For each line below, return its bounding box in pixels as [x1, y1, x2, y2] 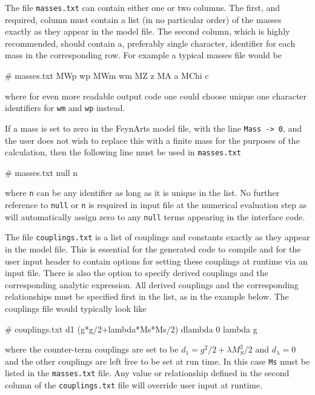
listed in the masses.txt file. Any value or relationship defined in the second [5, 366, 290, 379]
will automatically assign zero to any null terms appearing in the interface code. [5, 210, 305, 223]
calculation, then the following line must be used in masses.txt [5, 146, 241, 158]
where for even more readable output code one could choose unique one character [5, 89, 307, 102]
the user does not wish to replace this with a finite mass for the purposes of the [5, 133, 300, 146]
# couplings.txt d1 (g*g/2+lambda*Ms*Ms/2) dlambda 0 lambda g [5, 322, 257, 335]
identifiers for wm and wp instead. [5, 101, 125, 114]
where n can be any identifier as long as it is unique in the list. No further [5, 186, 279, 199]
